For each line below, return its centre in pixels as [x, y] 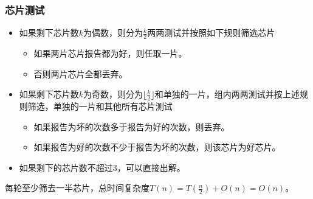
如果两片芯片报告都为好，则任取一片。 [110, 53]
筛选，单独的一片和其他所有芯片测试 [100, 106]
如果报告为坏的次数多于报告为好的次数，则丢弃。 [132, 126]
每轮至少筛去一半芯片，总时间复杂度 [77, 188]
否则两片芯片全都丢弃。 [81, 73]
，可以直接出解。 [151, 167]
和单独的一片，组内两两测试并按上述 [227, 94]
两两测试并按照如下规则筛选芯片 [211, 33]
